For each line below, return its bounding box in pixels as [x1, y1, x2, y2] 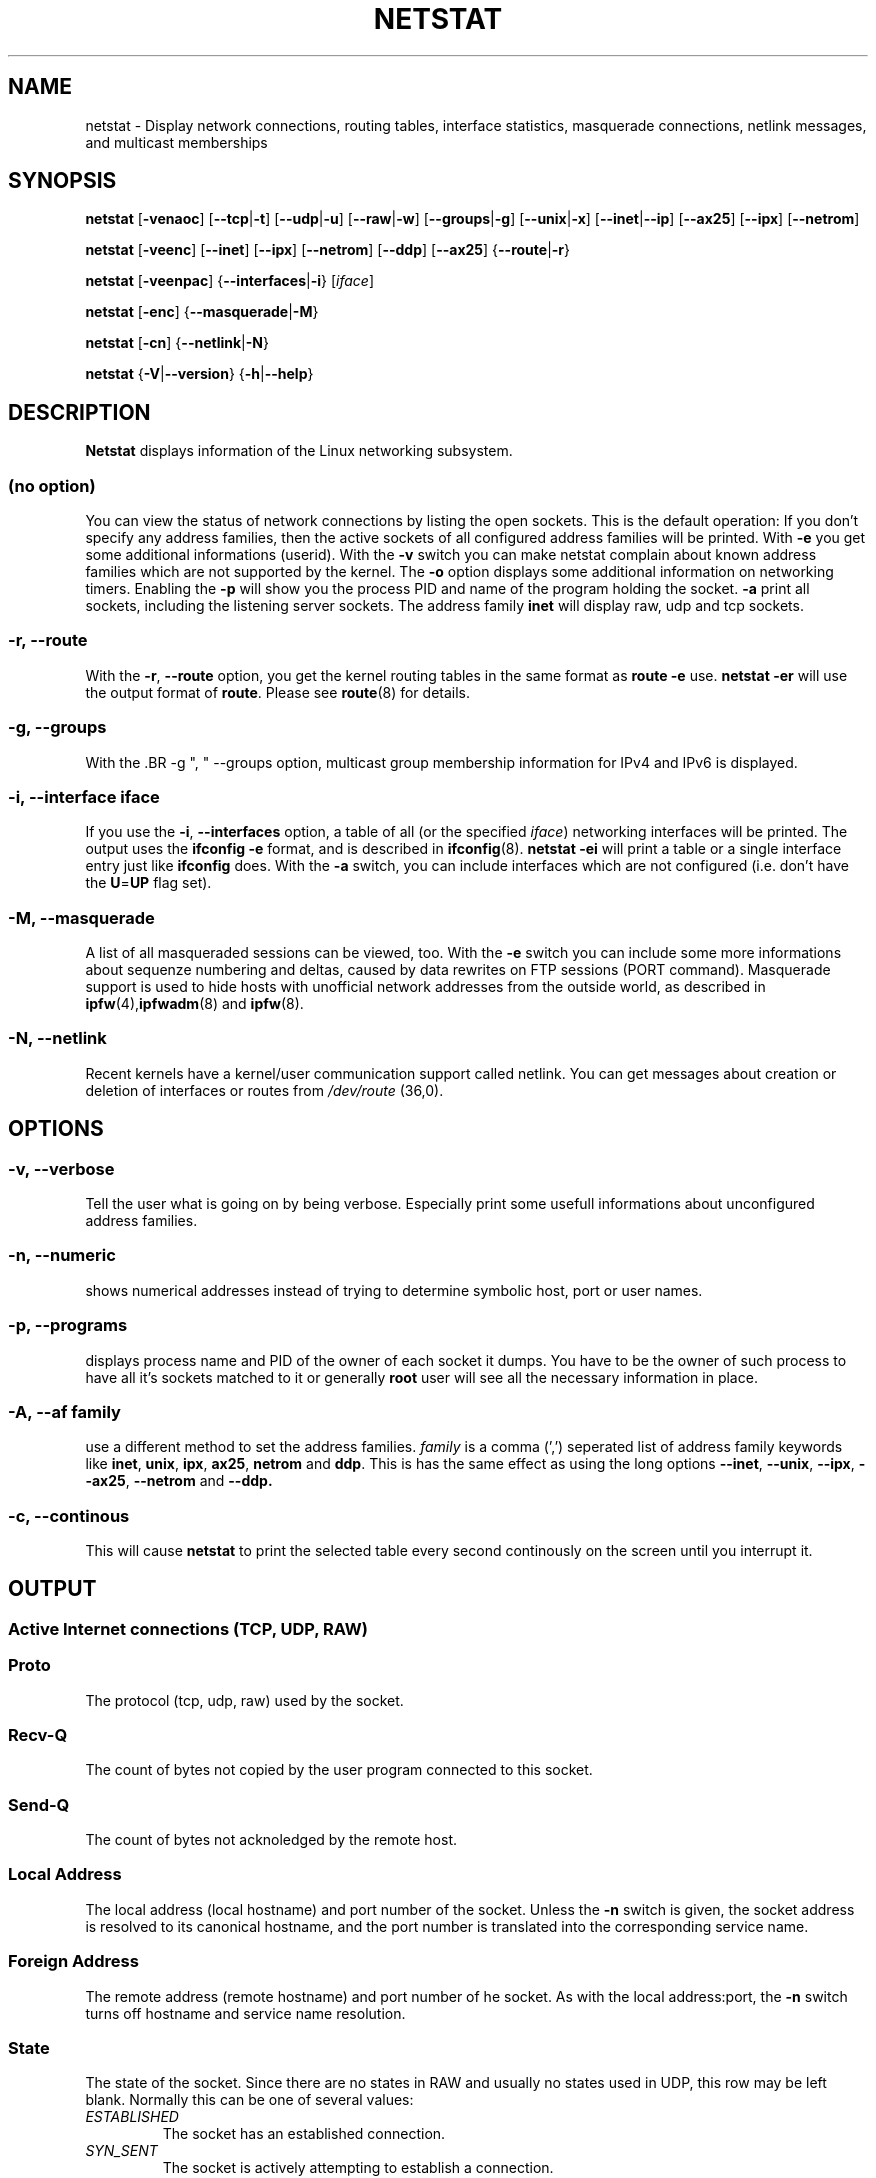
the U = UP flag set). [85, 874, 212, 892]
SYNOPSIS [8, 168, 117, 194]
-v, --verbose [8, 1158, 115, 1179]
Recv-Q [8, 1724, 68, 1745]
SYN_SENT [85, 2142, 158, 2160]
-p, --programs [8, 1315, 128, 1336]
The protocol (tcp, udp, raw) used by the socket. [85, 1691, 404, 1709]
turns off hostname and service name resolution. [85, 2004, 406, 2022]
